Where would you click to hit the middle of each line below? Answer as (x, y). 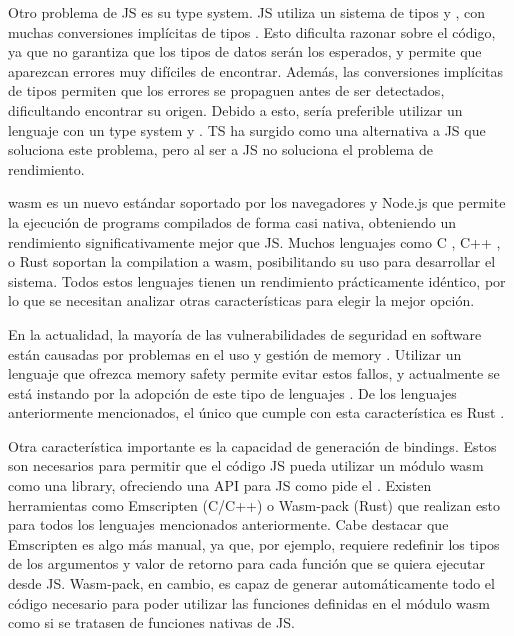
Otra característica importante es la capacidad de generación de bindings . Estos (252, 445)
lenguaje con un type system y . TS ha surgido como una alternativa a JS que (247, 129)
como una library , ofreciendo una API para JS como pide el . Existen (220, 485)
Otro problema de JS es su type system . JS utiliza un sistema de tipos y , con (247, 12)
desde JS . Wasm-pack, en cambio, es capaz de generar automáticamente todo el (251, 583)
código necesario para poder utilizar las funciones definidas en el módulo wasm (249, 602)
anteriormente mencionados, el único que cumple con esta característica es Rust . (256, 412)
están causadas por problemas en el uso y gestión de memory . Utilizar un (235, 353)
